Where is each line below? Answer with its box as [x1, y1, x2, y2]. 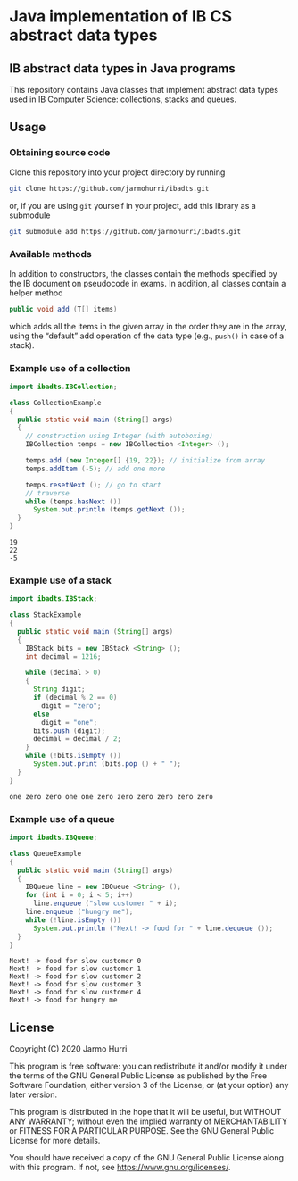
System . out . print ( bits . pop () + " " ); [32, 760, 181, 769]
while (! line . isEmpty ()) [25, 915, 122, 925]
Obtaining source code [9, 146, 111, 159]
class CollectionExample [9, 398, 102, 407]
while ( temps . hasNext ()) [25, 497, 122, 506]
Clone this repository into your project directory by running [9, 167, 226, 178]
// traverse [25, 488, 70, 497]
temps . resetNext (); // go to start [25, 480, 162, 489]
